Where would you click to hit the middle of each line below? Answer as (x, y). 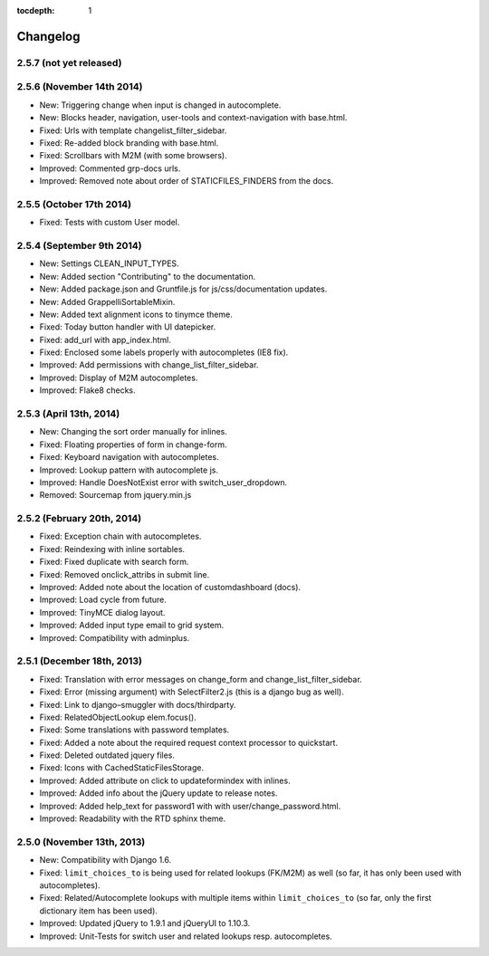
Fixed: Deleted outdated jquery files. (107, 755)
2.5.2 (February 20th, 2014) (79, 519)
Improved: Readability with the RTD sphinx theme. (133, 818)
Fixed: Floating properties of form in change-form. (133, 445)
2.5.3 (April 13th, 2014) (68, 414)
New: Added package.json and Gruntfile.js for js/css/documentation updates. (183, 289)
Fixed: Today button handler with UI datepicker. (128, 327)
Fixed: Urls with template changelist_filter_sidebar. (133, 130)
